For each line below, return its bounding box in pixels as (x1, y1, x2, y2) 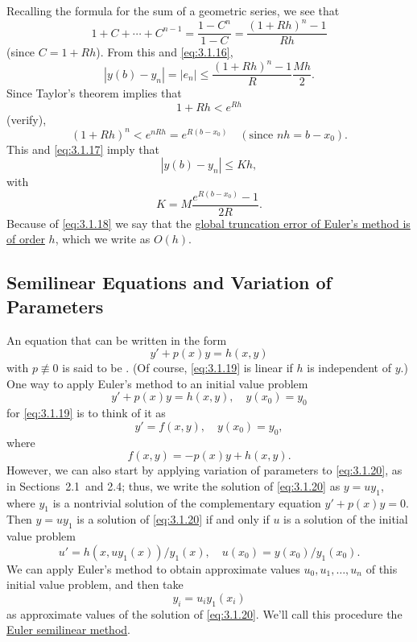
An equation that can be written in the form (6, 331, 227, 348)
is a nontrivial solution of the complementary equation (52, 494, 321, 511)
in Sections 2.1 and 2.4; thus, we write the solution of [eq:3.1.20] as (6, 477, 341, 494)
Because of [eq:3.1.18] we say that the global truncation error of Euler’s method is (6, 214, 411, 231)
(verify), (6, 110, 47, 127)
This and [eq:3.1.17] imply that (6, 140, 159, 157)
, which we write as (55, 230, 151, 247)
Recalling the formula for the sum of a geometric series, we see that (6, 2, 340, 19)
